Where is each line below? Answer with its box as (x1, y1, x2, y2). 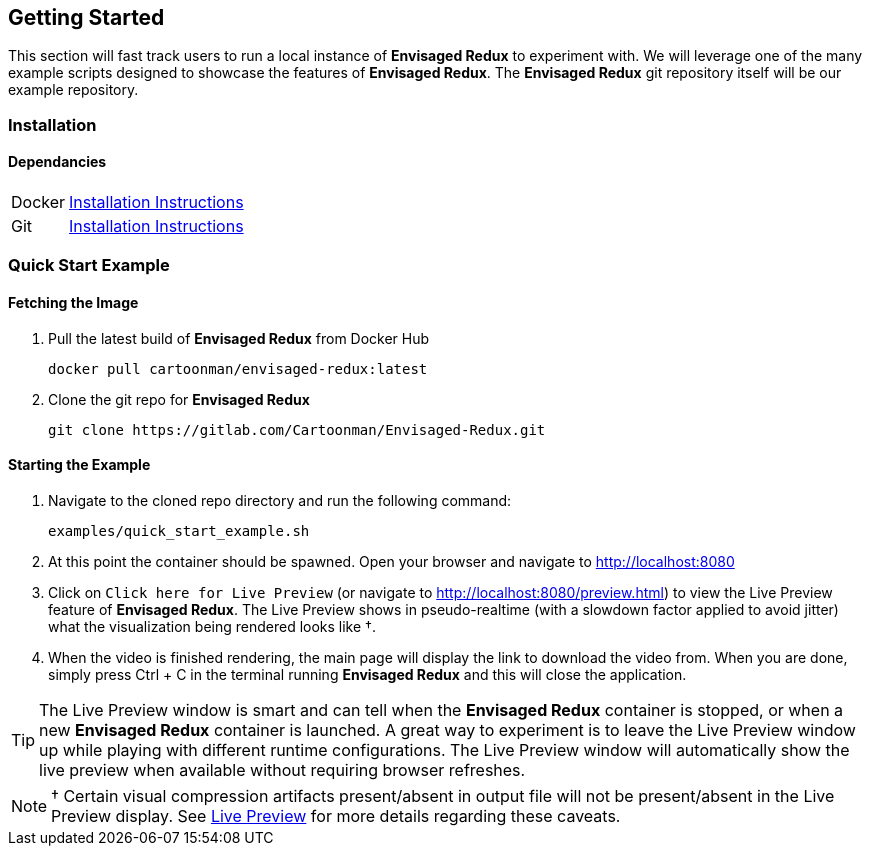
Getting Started (8, 5, 165, 30)
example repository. (8, 81, 139, 99)
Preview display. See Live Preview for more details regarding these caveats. (51, 805, 621, 826)
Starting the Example (8, 456, 151, 474)
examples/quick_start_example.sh (48, 522, 310, 539)
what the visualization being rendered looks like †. (48, 617, 376, 635)
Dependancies (8, 153, 107, 171)
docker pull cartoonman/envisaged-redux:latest (48, 360, 428, 377)
